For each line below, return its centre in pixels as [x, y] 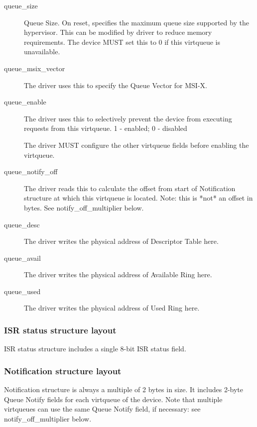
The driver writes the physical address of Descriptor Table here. [121, 241]
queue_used [22, 291]
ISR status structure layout [60, 330]
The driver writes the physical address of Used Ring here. [112, 308]
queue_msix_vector [35, 68]
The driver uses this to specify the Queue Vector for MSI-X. [116, 85]
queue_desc [22, 224]
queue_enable [25, 102]
